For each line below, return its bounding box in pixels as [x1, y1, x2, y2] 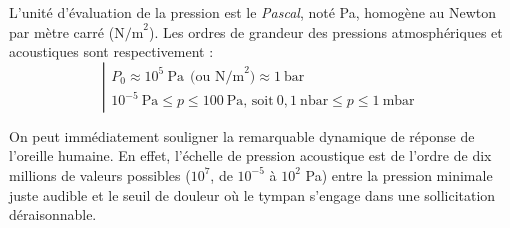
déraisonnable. [9, 204, 97, 225]
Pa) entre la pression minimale [305, 164, 493, 185]
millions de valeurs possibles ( [9, 164, 191, 185]
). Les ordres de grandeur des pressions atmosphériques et [149, 21, 503, 42]
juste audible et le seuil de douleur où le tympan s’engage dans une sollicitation [9, 184, 496, 205]
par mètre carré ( [9, 21, 115, 42]
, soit [243, 94, 274, 109]
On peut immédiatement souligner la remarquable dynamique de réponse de [9, 125, 475, 146]
